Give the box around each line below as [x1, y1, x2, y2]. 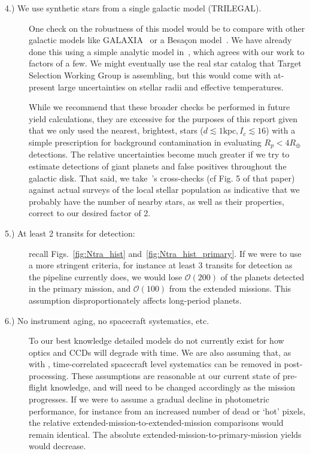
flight [29, 381, 48, 394]
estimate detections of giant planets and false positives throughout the [29, 159, 287, 172]
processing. [29, 369, 69, 382]
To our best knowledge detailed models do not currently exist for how [29, 334, 284, 347]
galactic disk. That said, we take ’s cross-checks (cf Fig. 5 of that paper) [29, 171, 295, 184]
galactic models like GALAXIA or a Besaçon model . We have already [29, 34, 292, 46]
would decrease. [29, 440, 86, 452]
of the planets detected [220, 270, 305, 283]
